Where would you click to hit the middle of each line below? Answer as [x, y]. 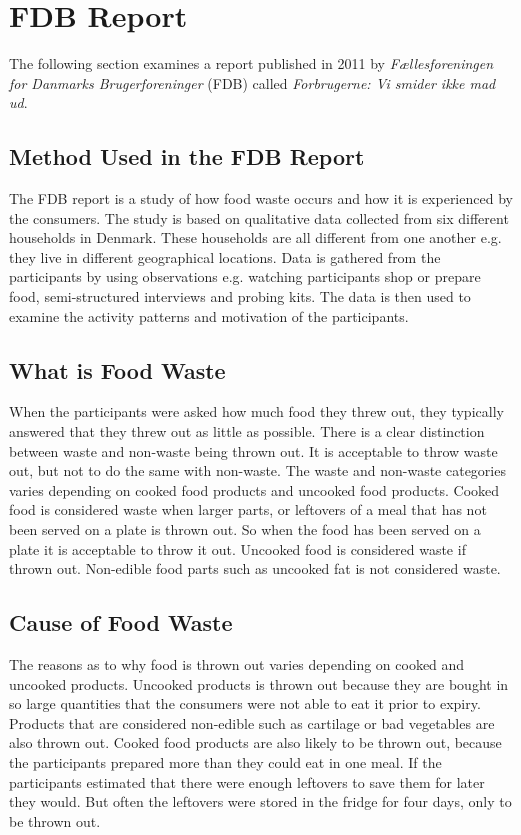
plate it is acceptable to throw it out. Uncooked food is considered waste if [237, 548]
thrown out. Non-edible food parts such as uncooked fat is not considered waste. [255, 568]
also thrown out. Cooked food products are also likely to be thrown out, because [255, 742]
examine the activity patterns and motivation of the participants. [209, 315]
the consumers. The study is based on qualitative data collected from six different [259, 217]
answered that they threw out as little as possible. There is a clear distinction [247, 431]
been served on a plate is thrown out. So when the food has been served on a [245, 529]
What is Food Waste [117, 369]
